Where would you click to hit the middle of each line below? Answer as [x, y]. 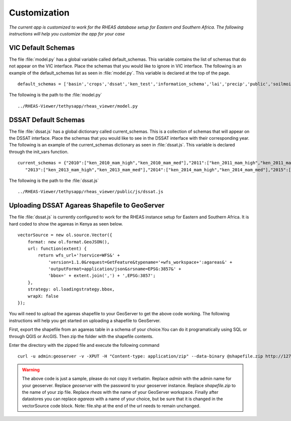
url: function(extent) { [57, 248]
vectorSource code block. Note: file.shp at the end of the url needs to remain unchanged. [111, 405]
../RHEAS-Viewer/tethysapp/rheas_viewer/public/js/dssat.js [90, 192]
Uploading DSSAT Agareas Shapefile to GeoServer [87, 205]
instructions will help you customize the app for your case [67, 33]
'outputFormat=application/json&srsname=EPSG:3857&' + [115, 269]
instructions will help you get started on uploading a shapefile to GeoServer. [85, 321]
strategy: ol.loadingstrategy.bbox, [71, 289]
